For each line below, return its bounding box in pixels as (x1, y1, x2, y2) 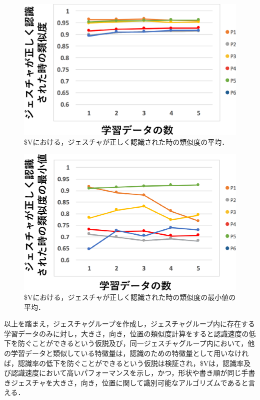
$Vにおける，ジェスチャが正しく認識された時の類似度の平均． (24, 137, 229, 147)
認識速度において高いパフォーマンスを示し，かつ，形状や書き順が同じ (10, 367, 241, 378)
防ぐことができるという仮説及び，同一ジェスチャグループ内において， (17, 338, 248, 348)
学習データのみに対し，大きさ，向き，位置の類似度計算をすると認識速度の (4, 328, 249, 338)
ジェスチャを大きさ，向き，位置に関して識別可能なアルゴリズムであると (10, 377, 248, 387)
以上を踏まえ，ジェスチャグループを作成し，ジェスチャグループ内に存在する (4, 318, 255, 329)
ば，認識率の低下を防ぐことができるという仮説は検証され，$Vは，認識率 (4, 357, 244, 368)
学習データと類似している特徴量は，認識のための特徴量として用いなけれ (10, 348, 249, 358)
